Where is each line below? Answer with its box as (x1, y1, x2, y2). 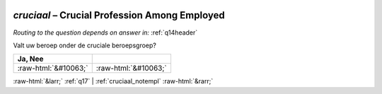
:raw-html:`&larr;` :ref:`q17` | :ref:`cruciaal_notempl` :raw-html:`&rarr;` (13, 77, 214, 86)
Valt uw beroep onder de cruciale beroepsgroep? (13, 41, 157, 49)
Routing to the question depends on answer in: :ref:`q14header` (13, 28, 198, 37)
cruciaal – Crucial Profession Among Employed (13, 9, 226, 21)
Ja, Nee (17, 54, 44, 64)
